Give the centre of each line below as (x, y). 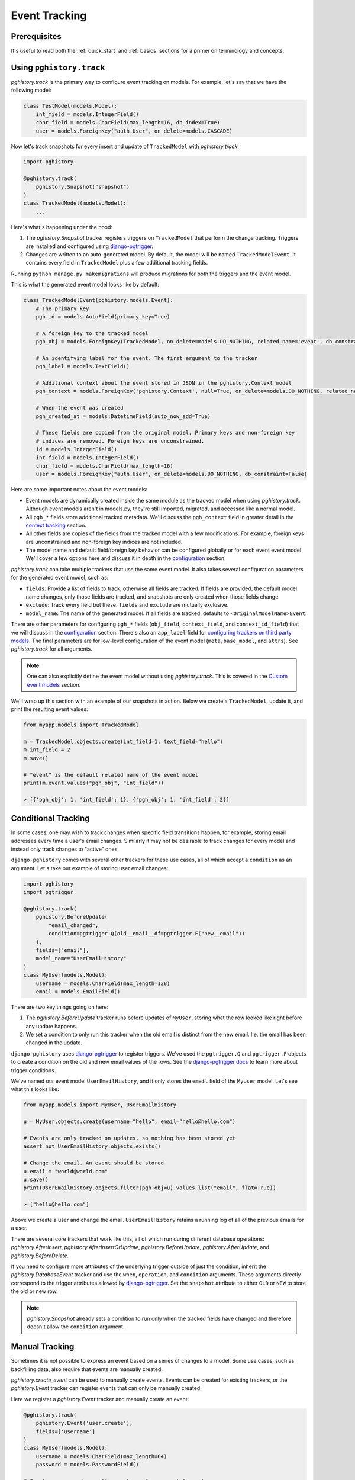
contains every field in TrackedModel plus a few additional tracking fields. (117, 263)
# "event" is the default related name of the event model (111, 775)
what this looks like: (35, 1089)
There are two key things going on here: (60, 1007)
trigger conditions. (33, 1070)
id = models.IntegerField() (77, 449)
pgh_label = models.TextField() (83, 366)
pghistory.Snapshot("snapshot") (83, 187)
